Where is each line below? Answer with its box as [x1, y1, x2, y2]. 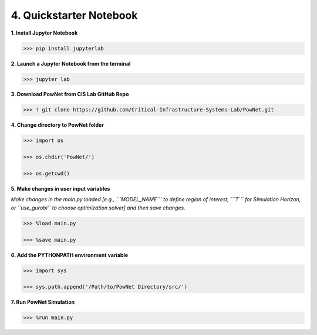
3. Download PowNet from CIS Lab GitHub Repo [11, 91, 129, 98]
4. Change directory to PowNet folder [11, 121, 104, 128]
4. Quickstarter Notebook [11, 9, 138, 22]
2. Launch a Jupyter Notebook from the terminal [11, 60, 131, 67]
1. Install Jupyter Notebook [11, 29, 78, 36]
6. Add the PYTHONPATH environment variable [11, 251, 129, 258]
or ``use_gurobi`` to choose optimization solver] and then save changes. [11, 204, 186, 211]
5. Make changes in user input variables [11, 185, 110, 192]
